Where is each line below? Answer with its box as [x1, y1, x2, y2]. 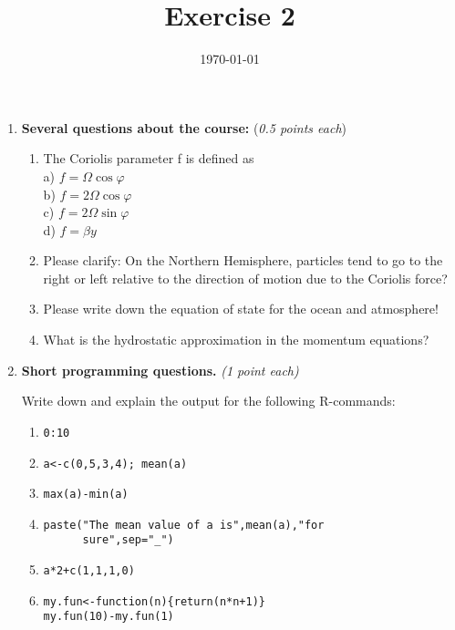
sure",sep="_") [82, 533, 174, 547]
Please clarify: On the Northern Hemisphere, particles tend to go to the [43, 251, 443, 270]
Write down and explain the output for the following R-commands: [21, 391, 396, 410]
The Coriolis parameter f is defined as [43, 149, 254, 168]
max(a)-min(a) [43, 488, 129, 501]
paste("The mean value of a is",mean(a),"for [43, 518, 325, 532]
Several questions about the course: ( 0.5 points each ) [21, 118, 347, 137]
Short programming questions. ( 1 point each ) [21, 360, 299, 379]
